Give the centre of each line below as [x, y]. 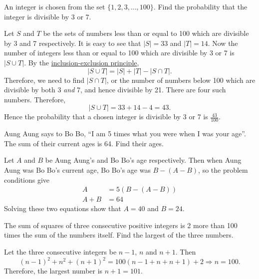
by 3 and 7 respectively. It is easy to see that [73, 43]
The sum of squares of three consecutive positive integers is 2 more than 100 [121, 225]
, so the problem [223, 169]
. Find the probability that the [200, 6]
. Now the [223, 43]
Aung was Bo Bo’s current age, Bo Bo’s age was [77, 169]
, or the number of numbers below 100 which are [181, 80]
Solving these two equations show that [63, 208]
